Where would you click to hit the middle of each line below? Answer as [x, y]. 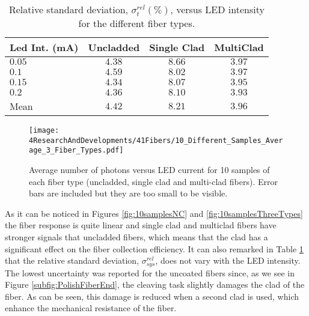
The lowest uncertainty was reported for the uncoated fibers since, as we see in [150, 272]
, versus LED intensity [217, 9]
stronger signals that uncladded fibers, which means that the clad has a [136, 236]
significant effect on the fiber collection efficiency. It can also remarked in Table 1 [154, 248]
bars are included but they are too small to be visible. [128, 193]
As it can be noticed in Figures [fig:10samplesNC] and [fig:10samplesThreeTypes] [154, 213]
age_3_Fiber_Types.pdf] [76, 150]
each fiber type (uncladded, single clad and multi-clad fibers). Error [153, 181]
